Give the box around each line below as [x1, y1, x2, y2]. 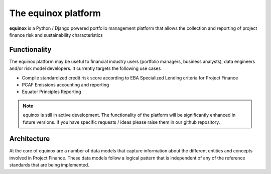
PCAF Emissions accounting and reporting [22, 82, 109, 88]
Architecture [9, 135, 50, 143]
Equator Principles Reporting [22, 89, 81, 95]
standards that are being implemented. [9, 162, 90, 168]
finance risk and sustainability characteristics [9, 32, 103, 38]
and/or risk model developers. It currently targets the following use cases [9, 65, 161, 71]
